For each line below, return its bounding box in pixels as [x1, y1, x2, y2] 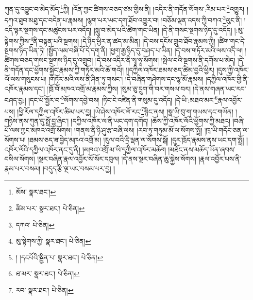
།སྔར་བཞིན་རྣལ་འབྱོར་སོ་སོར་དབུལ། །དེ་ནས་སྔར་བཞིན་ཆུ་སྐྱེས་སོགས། [37, 154, 197, 164]
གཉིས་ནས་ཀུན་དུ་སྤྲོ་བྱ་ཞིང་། [4, 115, 69, 125]
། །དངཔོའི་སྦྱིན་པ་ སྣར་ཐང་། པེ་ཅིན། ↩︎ [16, 252, 103, 262]
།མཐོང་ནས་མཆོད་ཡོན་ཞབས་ [168, 144, 236, 154]
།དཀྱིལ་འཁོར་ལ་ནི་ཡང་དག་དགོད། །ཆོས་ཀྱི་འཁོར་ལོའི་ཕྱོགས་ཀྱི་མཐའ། [71, 115, 231, 125]
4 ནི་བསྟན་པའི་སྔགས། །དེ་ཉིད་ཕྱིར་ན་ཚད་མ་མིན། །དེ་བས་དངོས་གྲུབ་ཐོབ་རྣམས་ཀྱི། [30, 35, 216, 46]
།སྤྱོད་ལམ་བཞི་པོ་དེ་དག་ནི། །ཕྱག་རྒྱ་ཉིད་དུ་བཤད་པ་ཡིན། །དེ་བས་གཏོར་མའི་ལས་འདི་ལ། [47, 45, 243, 55]
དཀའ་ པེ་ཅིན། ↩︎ [16, 219, 55, 229]
